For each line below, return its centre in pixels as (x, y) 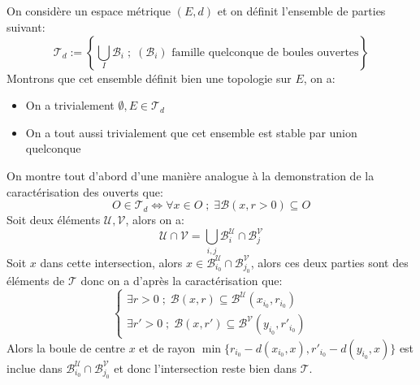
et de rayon (167, 347)
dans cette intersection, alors (111, 262)
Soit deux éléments (54, 220)
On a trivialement (70, 105)
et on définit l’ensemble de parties (301, 11)
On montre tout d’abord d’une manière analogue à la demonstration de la (191, 175)
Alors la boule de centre (66, 347)
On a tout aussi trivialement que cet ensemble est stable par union (191, 132)
